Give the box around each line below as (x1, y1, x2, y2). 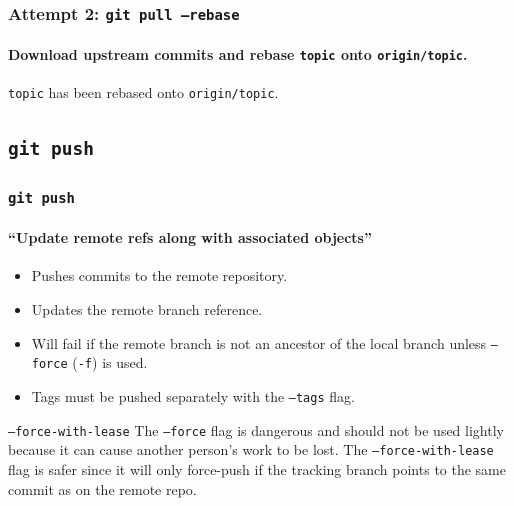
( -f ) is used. (72, 352, 148, 373)
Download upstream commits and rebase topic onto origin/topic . (8, 44, 468, 64)
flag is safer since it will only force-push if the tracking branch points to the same (8, 458, 506, 479)
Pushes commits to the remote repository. (31, 265, 288, 286)
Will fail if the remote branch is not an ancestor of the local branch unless (31, 332, 487, 353)
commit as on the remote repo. (8, 478, 197, 499)
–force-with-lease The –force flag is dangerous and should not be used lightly (8, 419, 504, 440)
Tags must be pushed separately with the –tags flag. (31, 385, 355, 406)
